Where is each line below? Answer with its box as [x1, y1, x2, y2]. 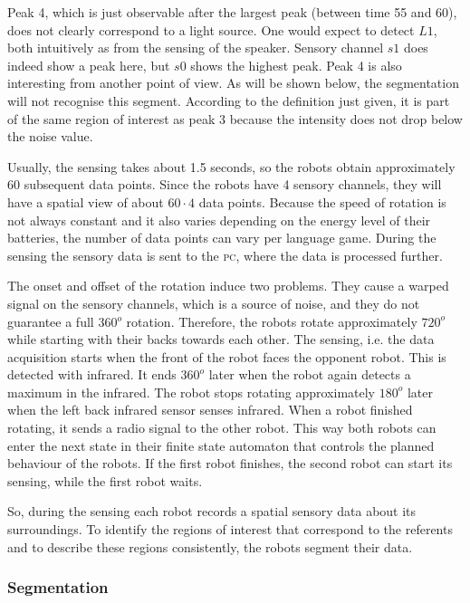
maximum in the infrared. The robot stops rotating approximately [7, 382, 375, 401]
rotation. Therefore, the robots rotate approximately [126, 311, 417, 330]
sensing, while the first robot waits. [7, 471, 203, 490]
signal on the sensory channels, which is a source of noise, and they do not [7, 293, 420, 312]
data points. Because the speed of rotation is [198, 192, 446, 211]
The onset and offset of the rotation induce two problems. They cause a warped [7, 276, 449, 295]
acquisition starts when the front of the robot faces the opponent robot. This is [7, 347, 446, 366]
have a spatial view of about [7, 192, 164, 211]
